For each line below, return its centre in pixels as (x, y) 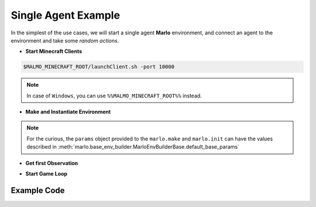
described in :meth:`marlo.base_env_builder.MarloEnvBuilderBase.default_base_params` (133, 147)
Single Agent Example (65, 15)
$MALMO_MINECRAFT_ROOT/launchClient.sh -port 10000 (99, 67)
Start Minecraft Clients (54, 51)
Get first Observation (52, 163)
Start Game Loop (46, 174)
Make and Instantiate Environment (68, 112)
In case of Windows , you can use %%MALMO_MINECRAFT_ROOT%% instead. (114, 96)
